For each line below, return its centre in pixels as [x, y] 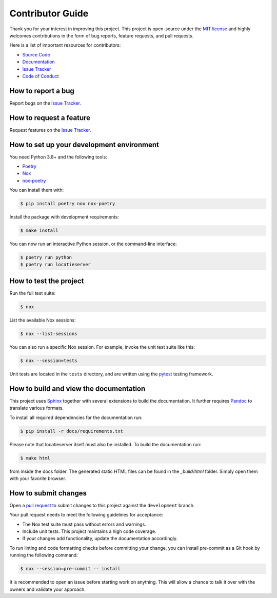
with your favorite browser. [38, 478]
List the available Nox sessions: [43, 320]
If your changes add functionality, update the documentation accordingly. [100, 539]
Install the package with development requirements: [64, 217]
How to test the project [47, 281]
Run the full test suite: [33, 293]
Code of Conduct [41, 76]
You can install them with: [37, 190]
